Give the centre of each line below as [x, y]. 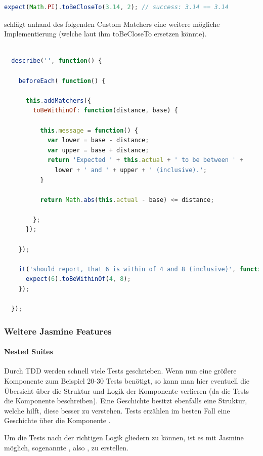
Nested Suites [29, 351]
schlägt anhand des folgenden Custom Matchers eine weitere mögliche [112, 24]
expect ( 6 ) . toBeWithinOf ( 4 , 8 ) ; [78, 279]
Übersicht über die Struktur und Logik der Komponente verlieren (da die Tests [127, 390]
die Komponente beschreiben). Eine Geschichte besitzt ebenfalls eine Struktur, [126, 401]
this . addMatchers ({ [58, 100]
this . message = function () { [89, 130]
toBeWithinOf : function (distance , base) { [105, 111]
